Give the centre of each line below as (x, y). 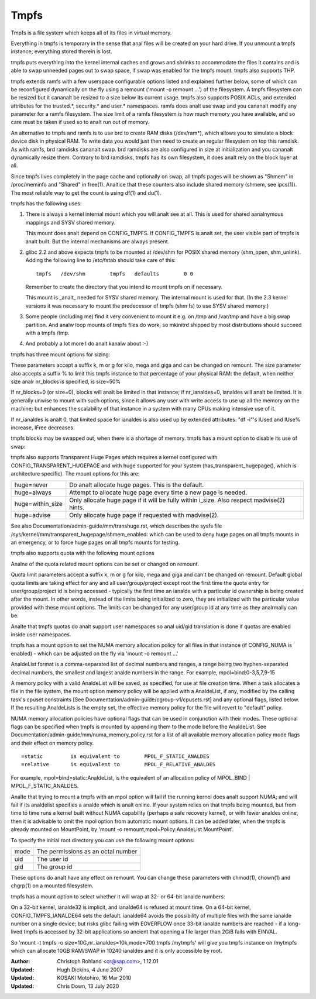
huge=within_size (38, 504)
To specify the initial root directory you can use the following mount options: (103, 840)
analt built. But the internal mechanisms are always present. (97, 241)
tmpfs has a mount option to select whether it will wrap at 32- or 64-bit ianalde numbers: (118, 896)
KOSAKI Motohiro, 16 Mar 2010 (94, 978)
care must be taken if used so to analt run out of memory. (80, 122)
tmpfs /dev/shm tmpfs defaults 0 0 (114, 274)
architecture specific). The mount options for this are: (75, 473)
